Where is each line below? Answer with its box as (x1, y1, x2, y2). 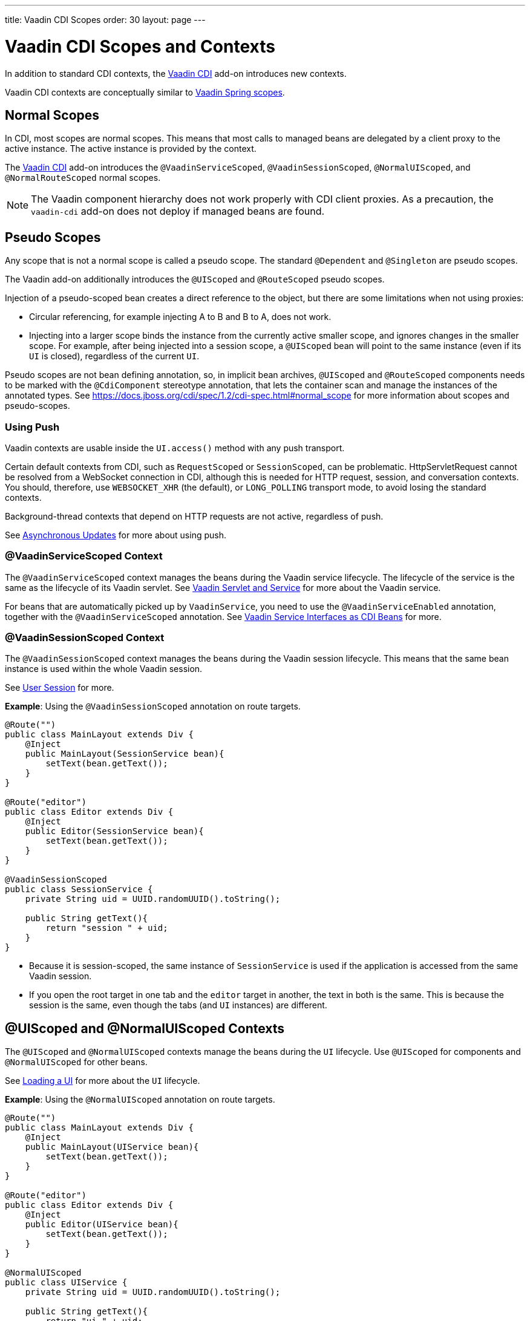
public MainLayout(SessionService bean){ (25, 749, 224, 759)
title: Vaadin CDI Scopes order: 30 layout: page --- (5, 15, 206, 25)
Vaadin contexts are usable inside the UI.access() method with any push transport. (5, 442, 345, 453)
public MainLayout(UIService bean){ (25, 1142, 199, 1152)
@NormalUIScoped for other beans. (5, 1057, 148, 1068)
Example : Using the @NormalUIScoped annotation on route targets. (5, 1094, 275, 1105)
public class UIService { (5, 1277, 128, 1288)
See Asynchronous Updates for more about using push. (5, 529, 226, 540)
